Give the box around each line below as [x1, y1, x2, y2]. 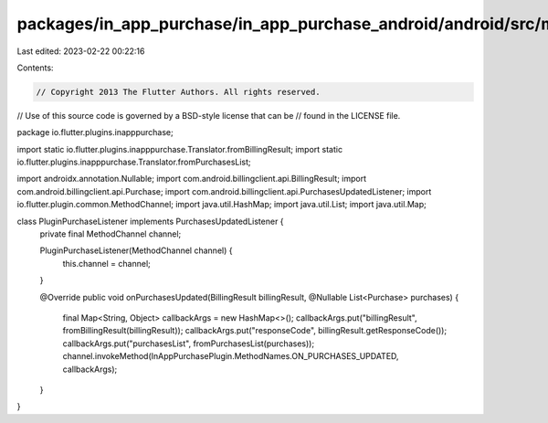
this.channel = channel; [62, 258, 151, 269]
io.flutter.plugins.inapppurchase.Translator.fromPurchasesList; [16, 156, 251, 168]
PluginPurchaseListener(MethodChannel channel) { [39, 245, 233, 256]
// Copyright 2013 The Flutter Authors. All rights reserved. [36, 87, 321, 97]
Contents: [16, 62, 54, 73]
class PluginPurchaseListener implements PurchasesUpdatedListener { [16, 216, 284, 227]
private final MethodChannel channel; [39, 228, 182, 239]
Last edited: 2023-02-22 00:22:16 [16, 46, 145, 57]
